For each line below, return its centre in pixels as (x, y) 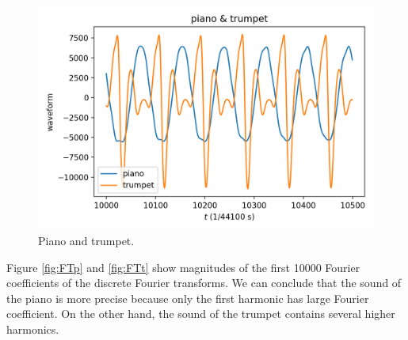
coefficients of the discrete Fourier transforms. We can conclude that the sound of (204, 283)
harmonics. (33, 329)
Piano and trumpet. (86, 240)
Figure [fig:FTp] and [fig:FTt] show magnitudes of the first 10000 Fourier (183, 267)
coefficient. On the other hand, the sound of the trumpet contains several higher (201, 314)
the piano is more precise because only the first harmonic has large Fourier (188, 298)
